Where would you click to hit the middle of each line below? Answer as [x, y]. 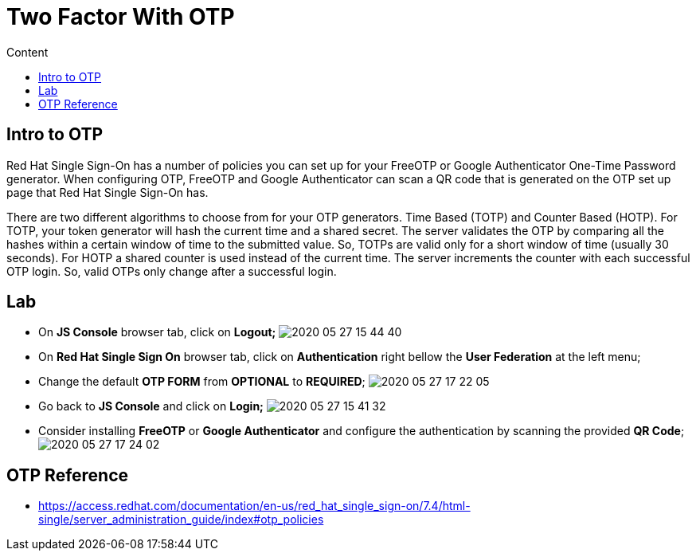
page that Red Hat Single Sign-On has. [108, 192]
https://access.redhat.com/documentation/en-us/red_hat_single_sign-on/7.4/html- [254, 506]
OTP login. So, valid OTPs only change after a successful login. [172, 271]
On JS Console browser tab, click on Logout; [157, 332]
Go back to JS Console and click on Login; [151, 406]
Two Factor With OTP [121, 17]
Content [27, 52]
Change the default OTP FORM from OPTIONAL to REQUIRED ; [202, 382]
